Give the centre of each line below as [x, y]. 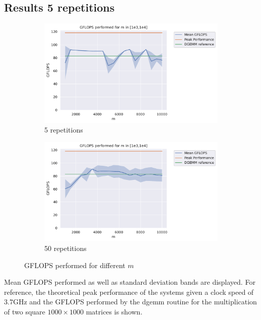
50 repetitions [66, 248]
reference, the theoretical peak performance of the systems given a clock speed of [129, 292]
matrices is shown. [114, 311]
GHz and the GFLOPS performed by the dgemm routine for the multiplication [135, 302]
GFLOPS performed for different [75, 265]
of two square [25, 311]
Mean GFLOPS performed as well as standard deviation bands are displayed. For [130, 282]
